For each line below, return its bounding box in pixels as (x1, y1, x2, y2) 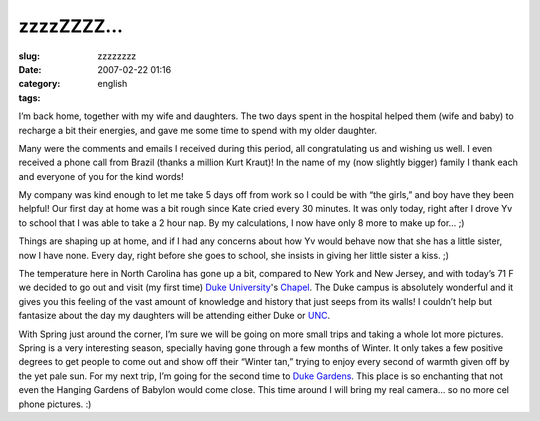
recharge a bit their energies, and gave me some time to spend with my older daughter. (18, 124, 378, 136)
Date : (18, 63, 42, 75)
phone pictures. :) (18, 398, 92, 410)
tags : (18, 91, 41, 104)
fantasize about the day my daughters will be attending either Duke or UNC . (18, 310, 331, 322)
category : (18, 78, 61, 90)
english (97, 78, 128, 90)
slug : (18, 50, 40, 62)
